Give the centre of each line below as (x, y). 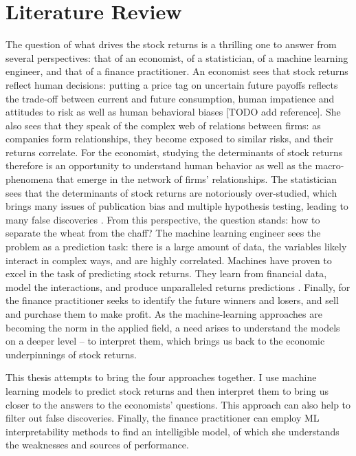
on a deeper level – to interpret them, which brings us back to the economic (165, 341)
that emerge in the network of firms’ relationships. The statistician (196, 179)
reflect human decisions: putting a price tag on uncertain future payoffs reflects (172, 84)
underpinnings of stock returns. (71, 354)
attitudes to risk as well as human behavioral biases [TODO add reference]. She (173, 112)
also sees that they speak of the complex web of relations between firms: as (163, 125)
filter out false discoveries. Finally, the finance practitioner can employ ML (163, 418)
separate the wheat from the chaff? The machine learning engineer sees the (163, 233)
